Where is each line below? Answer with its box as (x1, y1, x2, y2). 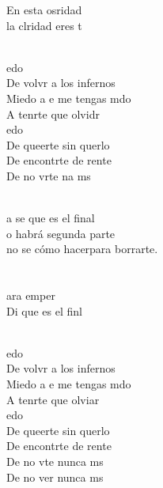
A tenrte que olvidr (6, 105, 100, 122)
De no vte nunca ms (6, 453, 104, 470)
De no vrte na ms (6, 167, 91, 183)
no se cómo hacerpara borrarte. (6, 240, 158, 257)
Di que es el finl (6, 302, 82, 319)
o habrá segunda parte (6, 225, 116, 241)
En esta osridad (6, 2, 82, 17)
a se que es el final (6, 210, 95, 226)
